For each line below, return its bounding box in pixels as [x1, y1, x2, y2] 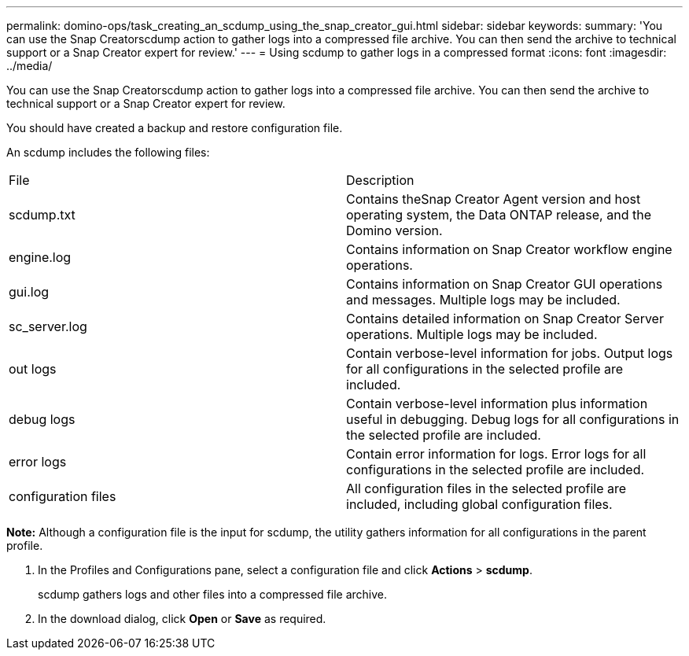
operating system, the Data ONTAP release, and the [346, 207, 651, 223]
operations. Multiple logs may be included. [346, 326, 598, 342]
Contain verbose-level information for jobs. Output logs [346, 345, 673, 361]
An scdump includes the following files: [6, 146, 210, 159]
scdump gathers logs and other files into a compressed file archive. [38, 588, 388, 601]
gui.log [9, 284, 50, 300]
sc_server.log [9, 319, 87, 334]
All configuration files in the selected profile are [346, 481, 627, 496]
